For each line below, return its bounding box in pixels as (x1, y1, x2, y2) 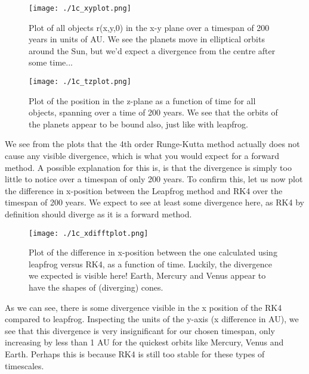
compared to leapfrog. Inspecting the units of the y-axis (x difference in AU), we (5, 313, 299, 325)
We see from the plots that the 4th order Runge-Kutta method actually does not (5, 138, 300, 150)
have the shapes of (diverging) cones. (29, 281, 163, 294)
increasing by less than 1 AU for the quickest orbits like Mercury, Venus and (5, 336, 284, 348)
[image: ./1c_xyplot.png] (29, 4, 131, 13)
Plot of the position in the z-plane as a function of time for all (29, 94, 256, 107)
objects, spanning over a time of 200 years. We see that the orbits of (29, 106, 278, 119)
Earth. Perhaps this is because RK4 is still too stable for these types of (5, 348, 265, 360)
